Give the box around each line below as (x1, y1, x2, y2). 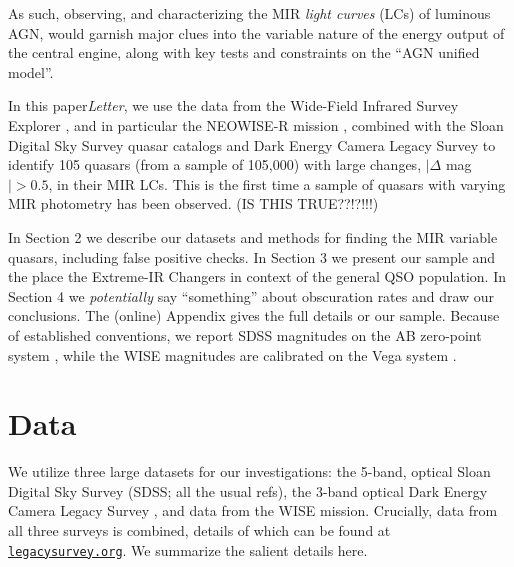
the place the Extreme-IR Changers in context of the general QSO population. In (8, 266, 506, 287)
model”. (8, 61, 54, 82)
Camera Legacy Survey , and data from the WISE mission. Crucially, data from (8, 500, 498, 521)
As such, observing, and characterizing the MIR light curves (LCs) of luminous (8, 3, 491, 23)
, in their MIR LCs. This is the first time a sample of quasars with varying (48, 173, 506, 194)
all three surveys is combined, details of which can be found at (8, 520, 391, 540)
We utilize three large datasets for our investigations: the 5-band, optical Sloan (8, 461, 491, 482)
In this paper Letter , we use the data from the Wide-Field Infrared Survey (8, 95, 459, 116)
